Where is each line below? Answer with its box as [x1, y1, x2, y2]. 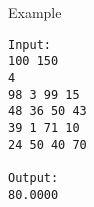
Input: [8, 37, 51, 52]
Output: [8, 170, 59, 185]
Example [8, 2, 62, 22]
